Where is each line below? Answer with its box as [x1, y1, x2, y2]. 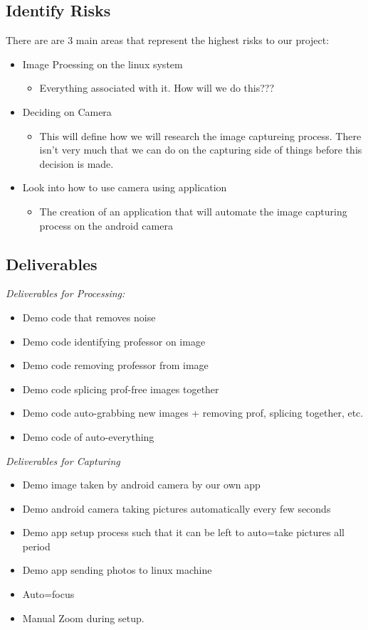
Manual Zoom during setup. [22, 610, 144, 625]
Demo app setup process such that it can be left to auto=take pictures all [22, 525, 345, 540]
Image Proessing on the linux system [22, 56, 183, 71]
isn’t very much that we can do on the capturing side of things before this [39, 142, 362, 157]
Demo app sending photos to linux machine [22, 562, 212, 577]
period [22, 538, 51, 553]
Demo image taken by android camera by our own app [22, 477, 261, 492]
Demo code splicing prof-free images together [22, 381, 219, 396]
